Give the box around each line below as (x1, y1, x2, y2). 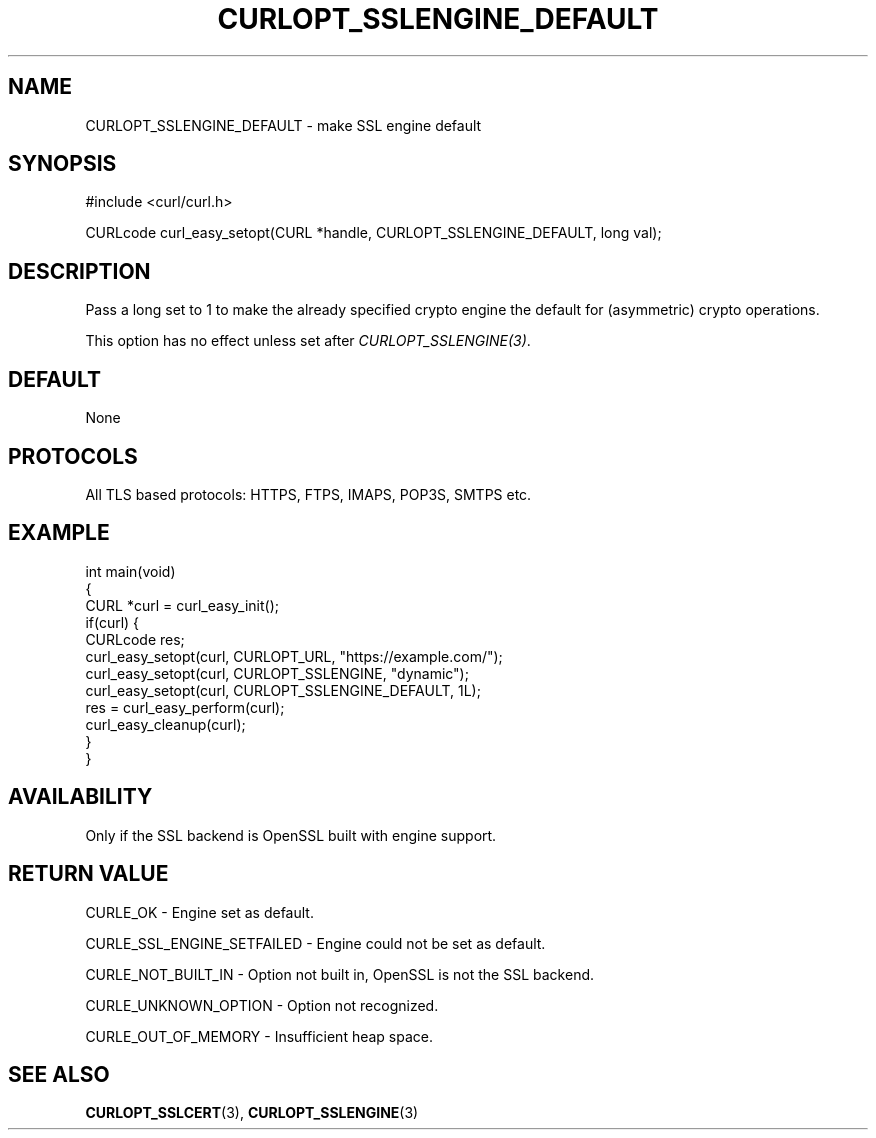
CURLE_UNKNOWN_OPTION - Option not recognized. (85, 996, 439, 1014)
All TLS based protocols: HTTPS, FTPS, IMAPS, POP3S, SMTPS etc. (85, 485, 532, 503)
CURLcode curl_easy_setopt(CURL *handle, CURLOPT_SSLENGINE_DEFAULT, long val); (85, 224, 662, 242)
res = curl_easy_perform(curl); (85, 698, 285, 716)
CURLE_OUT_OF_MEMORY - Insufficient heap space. (85, 1027, 434, 1045)
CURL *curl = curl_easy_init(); (85, 596, 279, 614)
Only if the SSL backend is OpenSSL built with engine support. (85, 826, 497, 844)
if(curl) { (85, 613, 140, 631)
